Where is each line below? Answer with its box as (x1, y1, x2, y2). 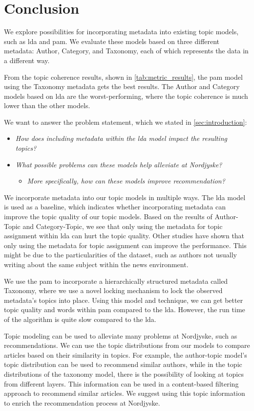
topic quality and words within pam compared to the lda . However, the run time (4, 304, 245, 315)
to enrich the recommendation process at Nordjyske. (4, 397, 160, 408)
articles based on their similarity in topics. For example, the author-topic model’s (4, 349, 247, 360)
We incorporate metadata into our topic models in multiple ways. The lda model (4, 192, 246, 202)
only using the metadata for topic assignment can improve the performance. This (4, 240, 247, 250)
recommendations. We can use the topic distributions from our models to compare (4, 340, 250, 350)
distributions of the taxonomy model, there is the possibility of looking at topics (4, 368, 244, 379)
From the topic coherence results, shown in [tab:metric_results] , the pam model (4, 71, 243, 82)
